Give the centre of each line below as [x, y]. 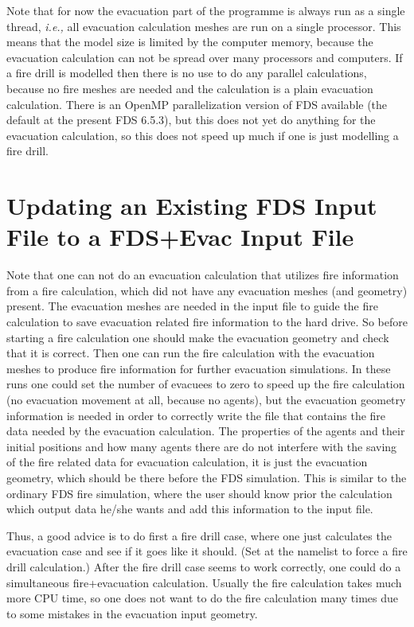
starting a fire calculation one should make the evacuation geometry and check [198, 337]
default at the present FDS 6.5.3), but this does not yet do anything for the [191, 120]
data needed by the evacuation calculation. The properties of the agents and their [206, 431]
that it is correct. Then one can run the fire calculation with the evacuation [191, 353]
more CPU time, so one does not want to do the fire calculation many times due [203, 598]
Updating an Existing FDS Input [192, 206]
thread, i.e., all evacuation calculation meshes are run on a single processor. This [204, 26]
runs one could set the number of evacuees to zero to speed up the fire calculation [206, 384]
